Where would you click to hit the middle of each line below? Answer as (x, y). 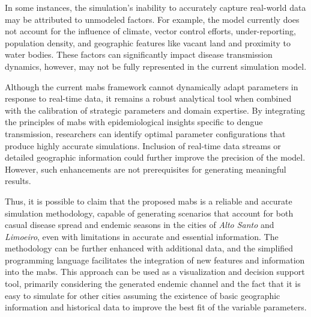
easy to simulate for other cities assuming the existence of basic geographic (143, 295)
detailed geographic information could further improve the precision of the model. (155, 157)
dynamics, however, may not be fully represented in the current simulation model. (156, 66)
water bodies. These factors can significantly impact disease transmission (139, 54)
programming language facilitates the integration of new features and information (155, 260)
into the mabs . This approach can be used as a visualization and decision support (155, 272)
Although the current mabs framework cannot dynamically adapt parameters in (152, 86)
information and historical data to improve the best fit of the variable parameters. (156, 307)
